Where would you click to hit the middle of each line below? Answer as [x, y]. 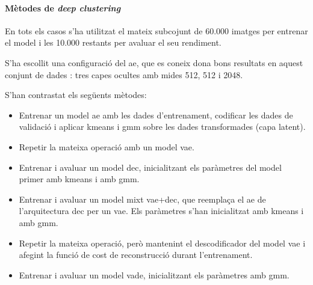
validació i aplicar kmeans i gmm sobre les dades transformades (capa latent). [162, 127]
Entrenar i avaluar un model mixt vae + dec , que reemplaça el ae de [142, 199]
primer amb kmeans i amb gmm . [79, 179]
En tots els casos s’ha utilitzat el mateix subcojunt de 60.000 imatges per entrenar [156, 30]
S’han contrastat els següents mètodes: [76, 95]
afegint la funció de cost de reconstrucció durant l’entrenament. [136, 255]
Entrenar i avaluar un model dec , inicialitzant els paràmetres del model [150, 167]
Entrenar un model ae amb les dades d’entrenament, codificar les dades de [156, 115]
